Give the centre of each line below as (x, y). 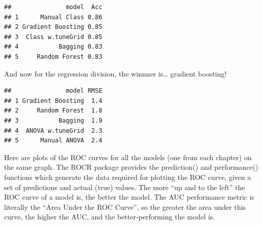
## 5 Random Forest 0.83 (53, 57)
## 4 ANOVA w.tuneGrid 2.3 (53, 130)
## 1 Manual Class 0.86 (53, 17)
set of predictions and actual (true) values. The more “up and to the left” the (125, 187)
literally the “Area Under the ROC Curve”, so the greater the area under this (125, 207)
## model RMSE (53, 91)
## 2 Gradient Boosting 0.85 (53, 27)
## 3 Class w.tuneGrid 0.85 (53, 37)
